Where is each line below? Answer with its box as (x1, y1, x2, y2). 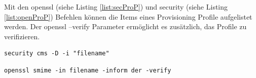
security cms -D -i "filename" (4, 50, 109, 57)
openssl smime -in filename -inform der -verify (4, 66, 171, 74)
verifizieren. (4, 31, 40, 41)
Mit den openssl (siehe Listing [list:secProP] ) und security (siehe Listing (4, 2, 228, 12)
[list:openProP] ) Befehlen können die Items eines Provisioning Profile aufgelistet (4, 11, 252, 22)
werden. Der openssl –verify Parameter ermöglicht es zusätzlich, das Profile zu (4, 21, 247, 32)
